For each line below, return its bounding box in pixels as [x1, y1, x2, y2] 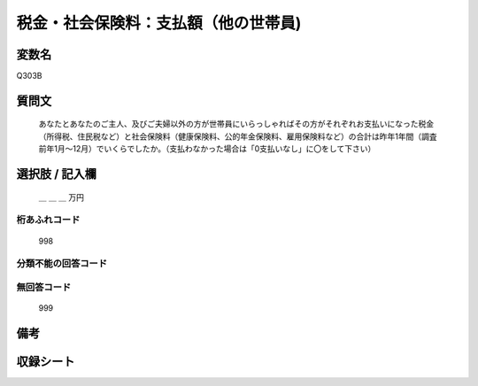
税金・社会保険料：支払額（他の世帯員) [16, 13, 302, 33]
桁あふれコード [16, 213, 81, 226]
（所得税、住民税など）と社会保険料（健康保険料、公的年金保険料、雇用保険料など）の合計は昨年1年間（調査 [38, 131, 437, 142]
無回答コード [16, 281, 72, 293]
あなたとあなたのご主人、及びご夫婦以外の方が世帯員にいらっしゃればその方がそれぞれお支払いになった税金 [38, 119, 434, 129]
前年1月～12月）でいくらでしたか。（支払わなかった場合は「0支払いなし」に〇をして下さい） [38, 143, 376, 154]
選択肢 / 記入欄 [16, 166, 97, 181]
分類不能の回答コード [16, 258, 108, 270]
